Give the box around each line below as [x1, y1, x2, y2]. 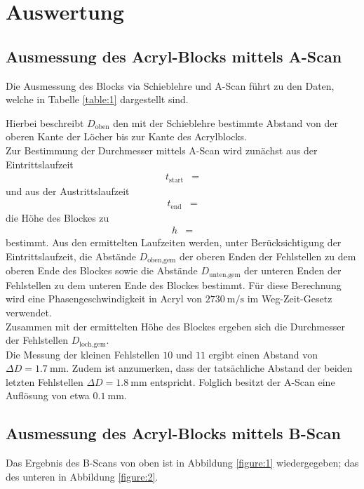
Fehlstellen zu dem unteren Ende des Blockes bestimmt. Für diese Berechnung [6, 277, 342, 292]
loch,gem [79, 340, 106, 348]
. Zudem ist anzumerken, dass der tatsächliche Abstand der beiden [66, 361, 353, 375]
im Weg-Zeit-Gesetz [247, 291, 332, 306]
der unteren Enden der [244, 263, 342, 278]
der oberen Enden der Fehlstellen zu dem [179, 248, 356, 263]
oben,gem [147, 257, 176, 264]
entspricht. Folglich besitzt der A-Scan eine [150, 374, 335, 389]
